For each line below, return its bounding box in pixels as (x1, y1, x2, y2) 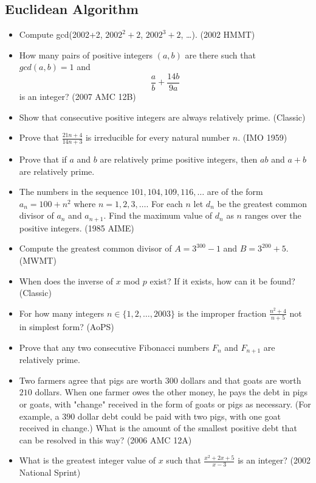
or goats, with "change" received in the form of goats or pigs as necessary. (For (19, 398, 311, 410)
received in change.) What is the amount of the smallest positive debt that (19, 421, 298, 434)
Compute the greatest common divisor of (19, 242, 172, 255)
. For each (146, 197, 183, 210)
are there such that (185, 48, 256, 61)
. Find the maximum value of (103, 209, 213, 222)
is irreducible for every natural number (85, 131, 230, 144)
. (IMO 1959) (238, 131, 287, 144)
